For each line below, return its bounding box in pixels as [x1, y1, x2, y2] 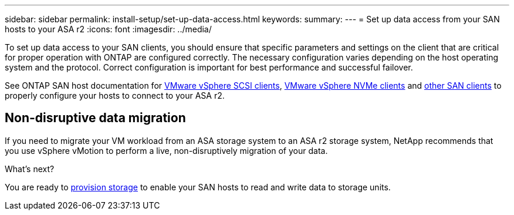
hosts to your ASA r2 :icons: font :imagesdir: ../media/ [5, 24, 212, 34]
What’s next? [5, 163, 55, 174]
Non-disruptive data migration [5, 110, 186, 126]
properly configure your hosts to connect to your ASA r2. [5, 90, 225, 100]
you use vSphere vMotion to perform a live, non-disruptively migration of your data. [5, 145, 328, 156]
